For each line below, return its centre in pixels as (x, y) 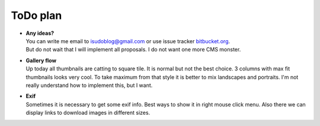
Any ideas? (40, 33)
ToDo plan (36, 15)
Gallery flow (41, 60)
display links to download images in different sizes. (88, 113)
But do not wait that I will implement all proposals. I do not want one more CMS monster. (133, 50)
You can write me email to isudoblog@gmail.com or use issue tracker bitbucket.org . (128, 41)
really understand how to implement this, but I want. (89, 85)
